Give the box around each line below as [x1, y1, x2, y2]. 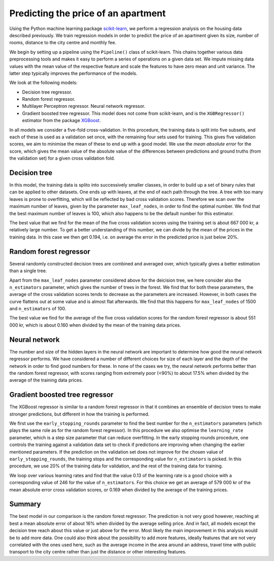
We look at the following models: [9, 79, 78, 86]
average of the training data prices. [9, 377, 83, 383]
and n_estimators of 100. [9, 306, 66, 312]
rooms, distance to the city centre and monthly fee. [9, 40, 117, 46]
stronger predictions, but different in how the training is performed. [9, 411, 150, 417]
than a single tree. [9, 268, 47, 274]
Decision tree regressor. [22, 89, 73, 95]
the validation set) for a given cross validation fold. [9, 155, 115, 161]
